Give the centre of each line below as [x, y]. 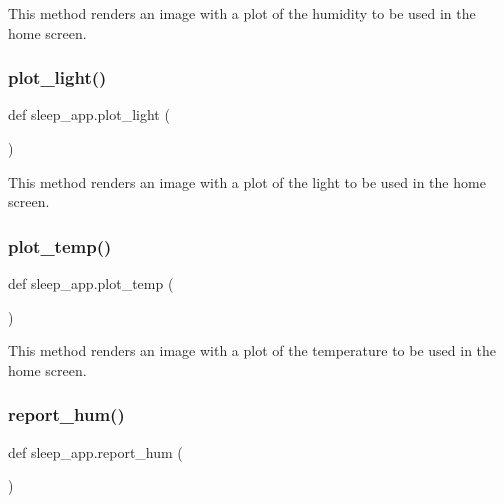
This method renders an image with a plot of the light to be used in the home [247, 181]
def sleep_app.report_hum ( [95, 451]
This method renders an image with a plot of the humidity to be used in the [242, 13]
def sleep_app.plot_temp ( [91, 283]
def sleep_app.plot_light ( [89, 114]
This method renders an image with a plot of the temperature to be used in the [252, 350]
